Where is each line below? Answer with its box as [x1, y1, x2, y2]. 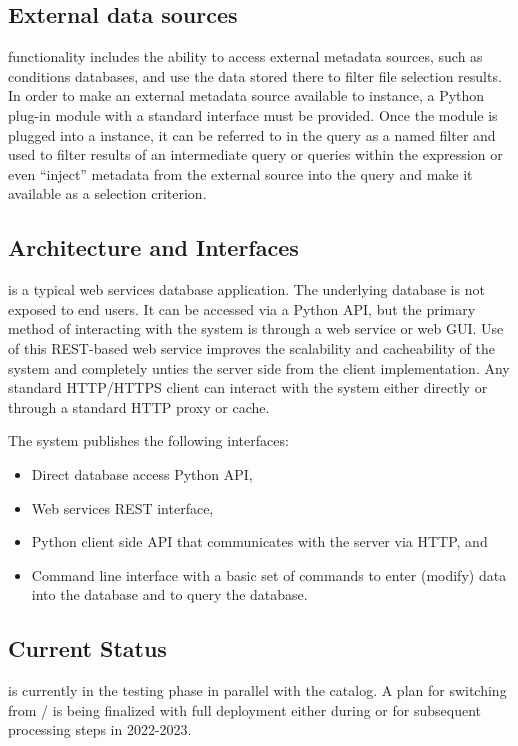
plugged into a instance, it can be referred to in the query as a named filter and [8, 124, 496, 145]
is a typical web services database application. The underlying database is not [8, 279, 485, 300]
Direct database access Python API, [31, 463, 253, 484]
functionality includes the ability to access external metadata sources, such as [8, 46, 483, 67]
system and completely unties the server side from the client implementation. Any [8, 357, 510, 378]
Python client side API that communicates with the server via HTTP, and [31, 531, 488, 552]
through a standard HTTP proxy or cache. [8, 396, 270, 417]
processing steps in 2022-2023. [8, 719, 192, 740]
